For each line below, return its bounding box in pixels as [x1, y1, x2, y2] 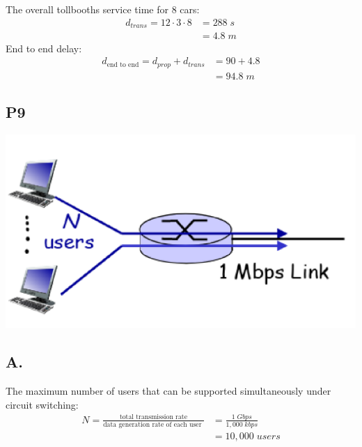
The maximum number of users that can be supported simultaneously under [6, 384, 331, 398]
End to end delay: [6, 40, 82, 55]
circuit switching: [6, 397, 79, 411]
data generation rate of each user [103, 421, 202, 429]
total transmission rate [119, 414, 187, 421]
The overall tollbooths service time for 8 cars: [6, 2, 200, 17]
